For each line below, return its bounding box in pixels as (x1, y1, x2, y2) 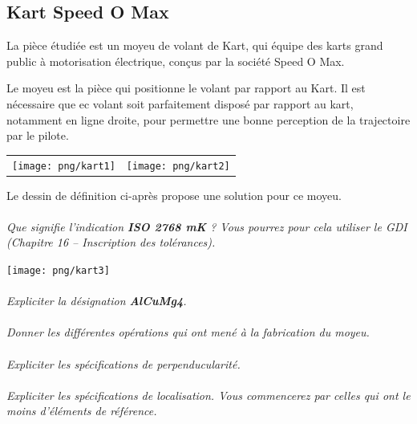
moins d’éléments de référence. (6, 402, 157, 419)
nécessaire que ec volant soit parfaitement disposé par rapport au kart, (6, 95, 354, 112)
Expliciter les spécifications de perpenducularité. (6, 355, 241, 372)
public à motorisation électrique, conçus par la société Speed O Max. (6, 52, 345, 69)
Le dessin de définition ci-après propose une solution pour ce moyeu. (6, 186, 342, 203)
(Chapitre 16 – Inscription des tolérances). (6, 234, 216, 251)
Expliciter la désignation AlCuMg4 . (6, 292, 187, 309)
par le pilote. (6, 127, 69, 144)
